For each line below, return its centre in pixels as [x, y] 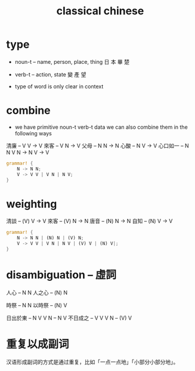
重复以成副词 [38, 344]
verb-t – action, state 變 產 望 [50, 74]
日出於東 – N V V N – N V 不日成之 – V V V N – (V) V [69, 318]
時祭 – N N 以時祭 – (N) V [37, 305]
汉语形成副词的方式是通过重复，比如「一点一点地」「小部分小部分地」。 [92, 361]
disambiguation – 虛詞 [61, 275]
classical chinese [100, 11]
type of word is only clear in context [59, 86]
